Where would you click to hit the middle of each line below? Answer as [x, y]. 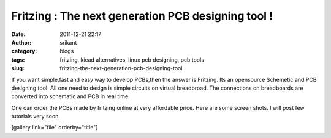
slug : [18, 68]
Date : [18, 34]
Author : [21, 42]
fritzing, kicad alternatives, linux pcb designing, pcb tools [132, 60]
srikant [68, 42]
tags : [18, 60]
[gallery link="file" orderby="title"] [55, 128]
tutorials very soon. [36, 117]
